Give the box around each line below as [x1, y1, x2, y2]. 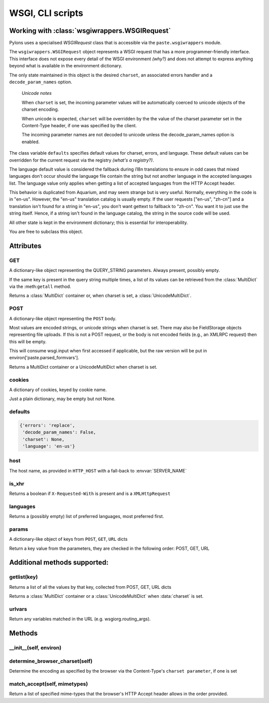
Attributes [9, 241, 42, 250]
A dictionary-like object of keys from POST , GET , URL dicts [9, 536, 128, 542]
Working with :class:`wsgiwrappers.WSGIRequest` [9, 26, 171, 35]
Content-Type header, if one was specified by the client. [21, 122, 137, 128]
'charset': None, [22, 437, 65, 442]
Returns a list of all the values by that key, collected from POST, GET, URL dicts [9, 584, 171, 590]
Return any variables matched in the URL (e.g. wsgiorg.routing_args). [9, 616, 151, 622]
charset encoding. [21, 106, 59, 112]
